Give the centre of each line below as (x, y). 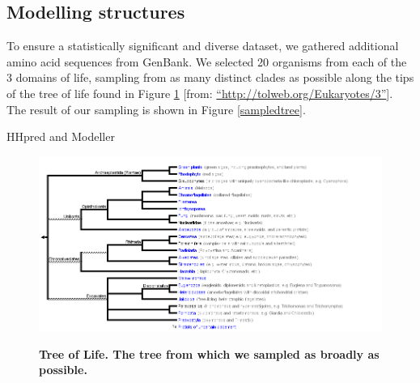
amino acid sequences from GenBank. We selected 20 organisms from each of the (207, 61)
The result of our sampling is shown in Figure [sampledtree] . (156, 109)
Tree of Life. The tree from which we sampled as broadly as (209, 353)
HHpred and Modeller (61, 136)
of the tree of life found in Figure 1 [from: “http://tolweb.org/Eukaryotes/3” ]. (200, 93)
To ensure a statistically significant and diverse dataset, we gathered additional (203, 46)
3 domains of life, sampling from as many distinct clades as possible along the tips (210, 77)
